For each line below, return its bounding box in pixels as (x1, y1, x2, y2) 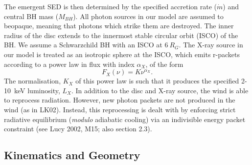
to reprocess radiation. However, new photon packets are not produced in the (4, 95, 235, 105)
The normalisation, (4, 76, 61, 86)
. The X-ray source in (179, 40, 243, 50)
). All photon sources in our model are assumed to (73, 11, 224, 21)
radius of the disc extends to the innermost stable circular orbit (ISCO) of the (4, 30, 238, 40)
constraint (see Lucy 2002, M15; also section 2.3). (4, 124, 152, 134)
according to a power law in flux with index (4, 59, 135, 69)
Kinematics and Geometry (4, 147, 140, 163)
